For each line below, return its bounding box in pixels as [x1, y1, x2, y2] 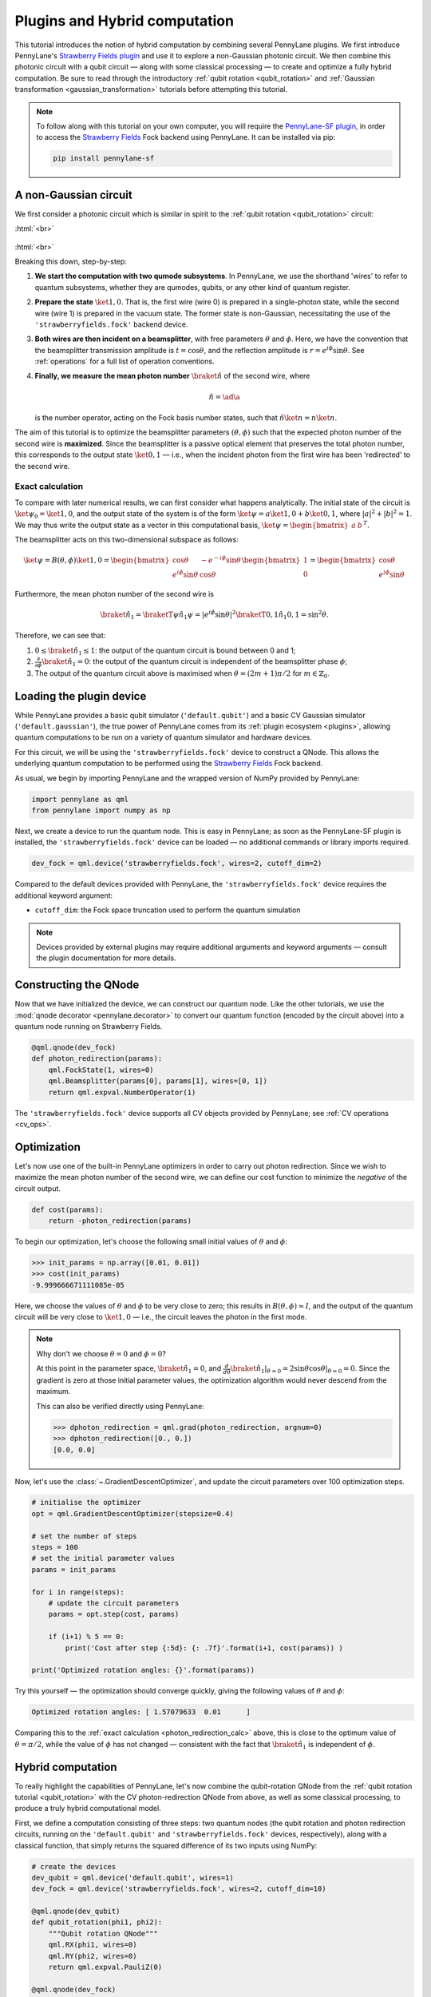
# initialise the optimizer [31, 1498, 141, 1507]
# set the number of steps [31, 1531, 137, 1541]
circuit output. [14, 1183, 61, 1193]
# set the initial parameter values [31, 1554, 176, 1563]
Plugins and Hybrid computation [14, 12, 235, 30]
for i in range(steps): [31, 1587, 125, 1597]
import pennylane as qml [31, 795, 129, 804]
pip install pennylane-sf [53, 154, 155, 163]
